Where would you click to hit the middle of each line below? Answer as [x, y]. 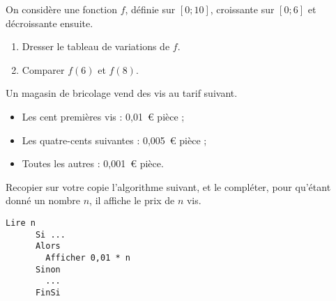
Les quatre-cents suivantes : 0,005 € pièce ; [114, 140]
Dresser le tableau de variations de [96, 46]
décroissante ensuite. [49, 23]
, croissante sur [242, 9]
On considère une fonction [61, 9]
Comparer [43, 69]
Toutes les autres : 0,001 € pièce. [93, 163]
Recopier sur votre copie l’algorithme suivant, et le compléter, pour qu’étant [168, 186]
